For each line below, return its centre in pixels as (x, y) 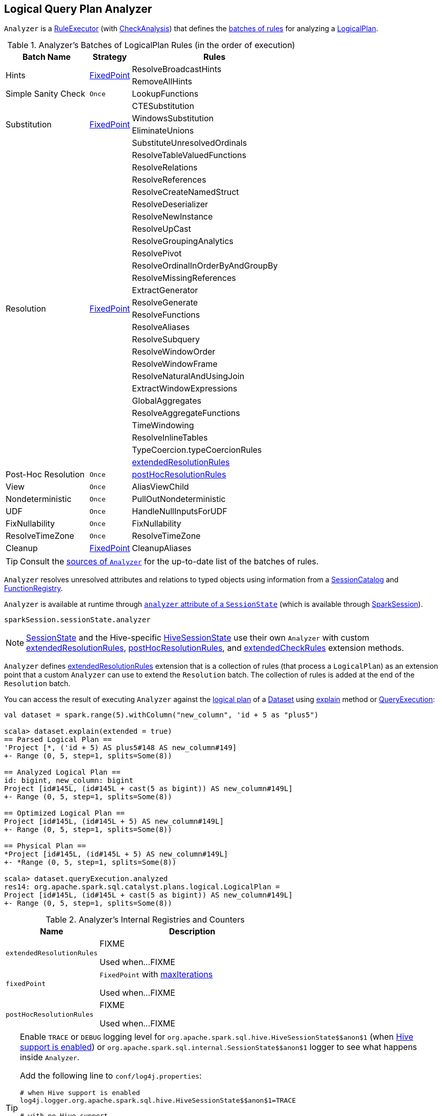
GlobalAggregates (167, 401)
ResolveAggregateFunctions (186, 413)
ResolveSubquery (166, 340)
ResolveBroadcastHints (177, 69)
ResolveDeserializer (170, 204)
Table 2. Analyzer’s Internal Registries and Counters (145, 920)
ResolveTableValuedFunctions (189, 155)
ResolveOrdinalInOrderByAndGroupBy (205, 266)
